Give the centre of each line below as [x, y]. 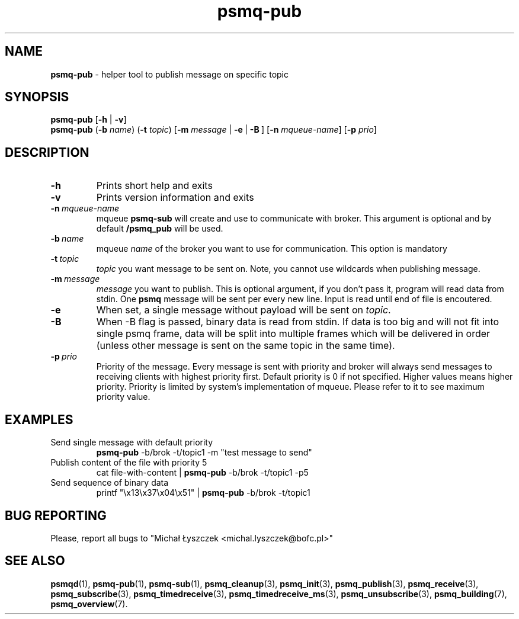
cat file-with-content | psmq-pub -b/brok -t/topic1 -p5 [202, 473]
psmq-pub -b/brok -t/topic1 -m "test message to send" [204, 453]
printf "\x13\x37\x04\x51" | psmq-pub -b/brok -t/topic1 [203, 493]
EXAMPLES [39, 419]
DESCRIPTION [47, 152]
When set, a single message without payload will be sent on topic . [244, 310]
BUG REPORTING [56, 515]
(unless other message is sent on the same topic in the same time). [246, 346]
